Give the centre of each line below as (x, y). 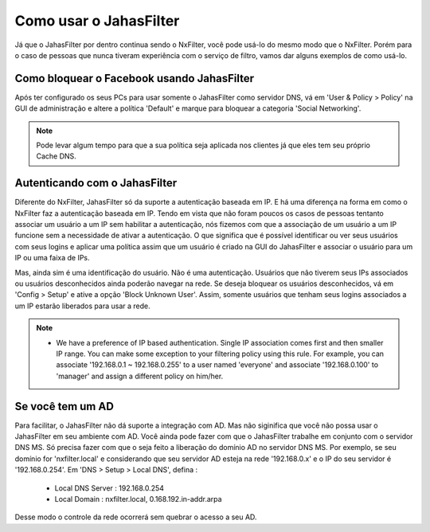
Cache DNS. (57, 156)
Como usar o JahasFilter (97, 21)
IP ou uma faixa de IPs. (53, 258)
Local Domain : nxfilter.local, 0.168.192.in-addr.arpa (138, 499)
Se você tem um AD (64, 406)
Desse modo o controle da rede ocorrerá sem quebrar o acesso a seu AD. (136, 517)
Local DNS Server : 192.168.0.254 (109, 488)
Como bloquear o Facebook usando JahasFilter (135, 78)
